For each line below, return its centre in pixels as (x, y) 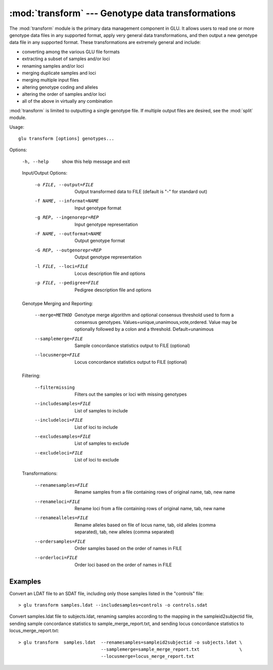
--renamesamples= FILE (61, 485)
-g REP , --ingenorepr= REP (67, 217)
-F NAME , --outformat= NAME (68, 234)
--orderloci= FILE (56, 558)
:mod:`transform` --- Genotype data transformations (123, 13)
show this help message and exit (96, 161)
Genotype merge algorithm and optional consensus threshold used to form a (154, 315)
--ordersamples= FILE (60, 541)
